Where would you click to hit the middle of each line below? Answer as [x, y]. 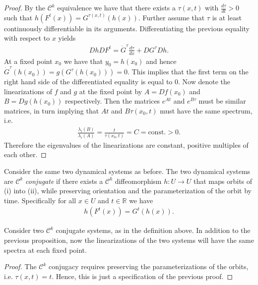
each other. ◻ [25, 154]
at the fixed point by [111, 91]
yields [67, 38]
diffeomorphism [138, 181]
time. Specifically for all [40, 200]
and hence [161, 61]
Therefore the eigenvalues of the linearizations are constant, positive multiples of [126, 144]
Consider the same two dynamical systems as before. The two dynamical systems [127, 171]
